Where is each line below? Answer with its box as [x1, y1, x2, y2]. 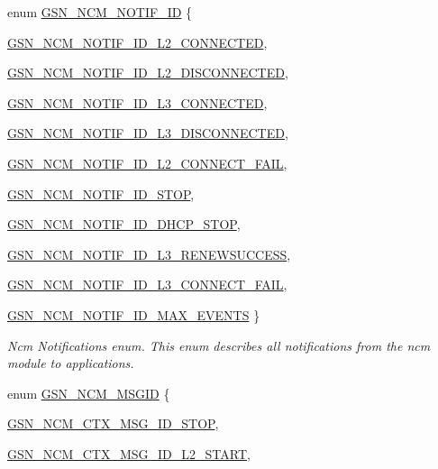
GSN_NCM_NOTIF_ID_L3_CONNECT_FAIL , [7, 275, 287, 294]
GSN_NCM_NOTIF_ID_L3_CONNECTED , [7, 93, 268, 112]
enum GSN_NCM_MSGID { [7, 383, 170, 402]
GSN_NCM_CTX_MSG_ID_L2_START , [7, 444, 251, 463]
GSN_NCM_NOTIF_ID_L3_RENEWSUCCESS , [7, 244, 291, 263]
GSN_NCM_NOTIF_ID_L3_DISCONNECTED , [7, 124, 288, 143]
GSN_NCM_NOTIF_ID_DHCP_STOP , [7, 215, 241, 234]
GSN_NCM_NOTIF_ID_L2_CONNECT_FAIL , [7, 153, 287, 172]
